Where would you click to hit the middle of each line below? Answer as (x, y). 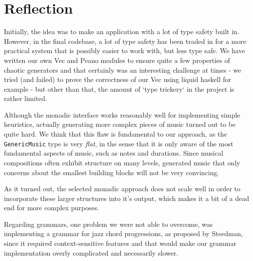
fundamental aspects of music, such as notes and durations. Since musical (114, 153)
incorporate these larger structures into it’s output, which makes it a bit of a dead (127, 198)
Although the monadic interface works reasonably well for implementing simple (122, 114)
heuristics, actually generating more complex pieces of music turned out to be (120, 124)
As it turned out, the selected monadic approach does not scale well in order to (122, 189)
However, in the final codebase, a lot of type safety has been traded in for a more (125, 41)
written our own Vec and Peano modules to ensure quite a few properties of (117, 60)
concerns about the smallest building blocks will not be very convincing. (112, 172)
